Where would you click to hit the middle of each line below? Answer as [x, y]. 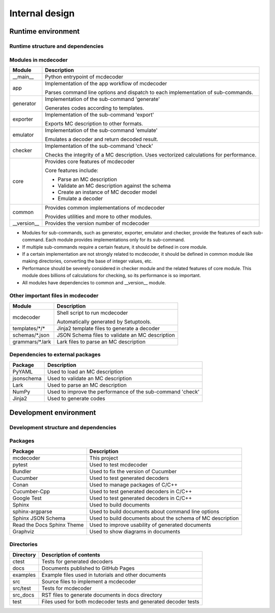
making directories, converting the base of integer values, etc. [87, 261]
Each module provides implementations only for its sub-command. [115, 240]
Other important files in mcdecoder [54, 296]
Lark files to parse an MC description [101, 341]
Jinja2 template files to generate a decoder [108, 328]
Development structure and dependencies [63, 427]
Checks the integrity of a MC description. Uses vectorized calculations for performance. [151, 154]
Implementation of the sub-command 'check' [99, 146]
